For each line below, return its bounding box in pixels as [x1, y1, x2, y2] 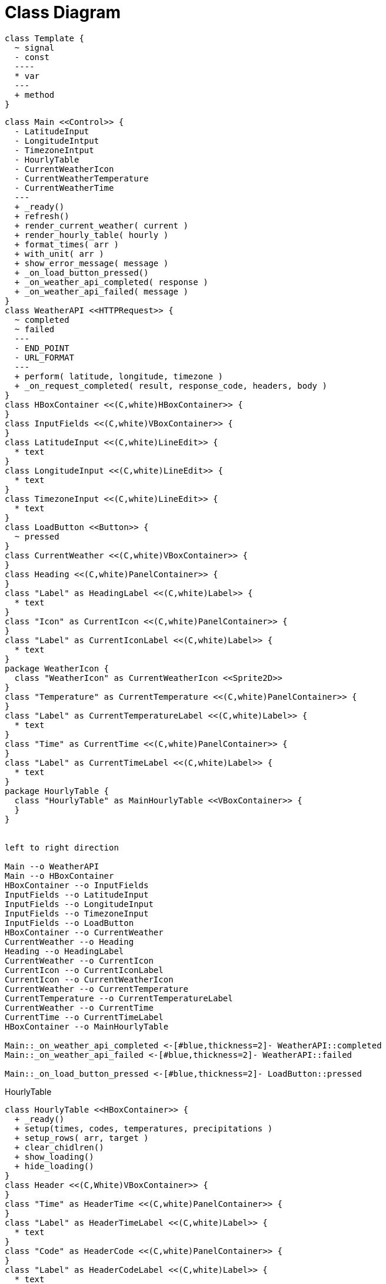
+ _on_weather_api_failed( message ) [14, 286, 188, 296]
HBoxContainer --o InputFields [5, 880, 149, 890]
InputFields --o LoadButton [5, 918, 134, 928]
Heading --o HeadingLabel [5, 946, 124, 956]
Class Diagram [5, 2, 121, 22]
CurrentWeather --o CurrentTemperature [5, 984, 188, 994]
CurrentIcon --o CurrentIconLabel [5, 965, 164, 975]
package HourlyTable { [5, 786, 109, 796]
